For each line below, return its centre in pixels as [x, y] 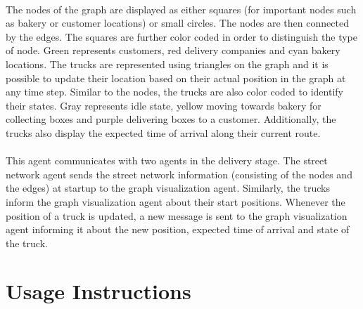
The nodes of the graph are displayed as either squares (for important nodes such [181, 9]
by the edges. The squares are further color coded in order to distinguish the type [181, 36]
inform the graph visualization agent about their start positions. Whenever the [176, 201]
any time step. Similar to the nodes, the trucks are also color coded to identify [174, 92]
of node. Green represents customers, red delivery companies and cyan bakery [173, 50]
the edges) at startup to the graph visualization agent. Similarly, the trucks [168, 188]
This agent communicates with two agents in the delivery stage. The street [167, 160]
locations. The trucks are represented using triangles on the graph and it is [167, 64]
